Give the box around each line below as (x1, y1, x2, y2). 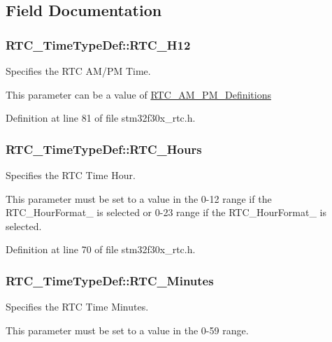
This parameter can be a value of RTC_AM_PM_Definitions (6, 87, 271, 101)
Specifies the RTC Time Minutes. (6, 299, 149, 314)
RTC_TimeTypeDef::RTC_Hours (6, 140, 202, 157)
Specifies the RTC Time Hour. (6, 168, 136, 182)
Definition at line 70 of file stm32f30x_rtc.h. (6, 242, 196, 257)
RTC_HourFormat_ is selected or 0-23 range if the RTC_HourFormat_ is (6, 205, 326, 220)
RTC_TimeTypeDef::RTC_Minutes (6, 271, 214, 289)
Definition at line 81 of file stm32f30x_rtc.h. (6, 111, 196, 125)
